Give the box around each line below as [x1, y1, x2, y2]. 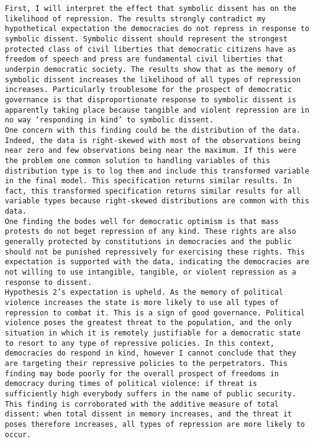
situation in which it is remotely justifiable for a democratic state [5, 329, 301, 337]
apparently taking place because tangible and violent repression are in [5, 105, 310, 114]
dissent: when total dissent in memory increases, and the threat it [5, 410, 292, 419]
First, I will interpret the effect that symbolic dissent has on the [5, 4, 296, 13]
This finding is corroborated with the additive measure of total [5, 399, 279, 409]
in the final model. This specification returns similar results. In [5, 177, 292, 186]
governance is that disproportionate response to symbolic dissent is [5, 95, 296, 104]
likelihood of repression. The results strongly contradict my [5, 14, 266, 23]
